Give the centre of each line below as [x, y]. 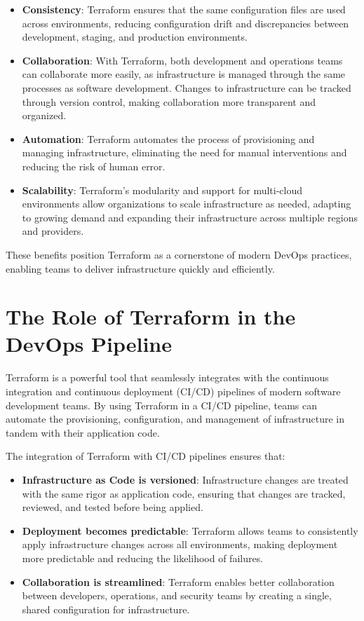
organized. [44, 115]
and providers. [53, 231]
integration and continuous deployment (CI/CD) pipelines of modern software [173, 391]
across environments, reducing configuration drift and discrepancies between [186, 23]
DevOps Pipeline [89, 344]
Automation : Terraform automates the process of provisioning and [168, 138]
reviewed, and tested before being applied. [113, 507]
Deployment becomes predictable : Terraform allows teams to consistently [190, 530]
